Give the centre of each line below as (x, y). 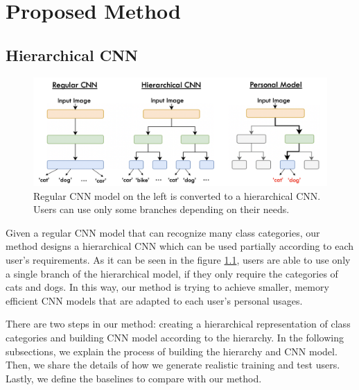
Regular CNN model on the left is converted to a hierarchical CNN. (177, 195)
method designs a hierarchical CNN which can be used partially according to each (180, 246)
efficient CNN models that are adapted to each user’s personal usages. (154, 300)
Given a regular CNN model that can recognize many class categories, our (163, 232)
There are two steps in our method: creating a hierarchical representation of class (178, 324)
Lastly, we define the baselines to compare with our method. (134, 378)
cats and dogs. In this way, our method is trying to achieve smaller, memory (167, 287)
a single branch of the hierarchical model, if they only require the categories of (172, 273)
